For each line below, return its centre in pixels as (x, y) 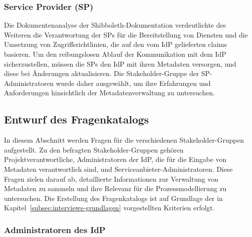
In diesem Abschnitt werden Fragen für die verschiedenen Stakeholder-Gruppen (124, 140)
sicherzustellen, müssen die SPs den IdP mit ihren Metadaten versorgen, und (120, 63)
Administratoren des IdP (55, 229)
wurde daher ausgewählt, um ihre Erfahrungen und (133, 83)
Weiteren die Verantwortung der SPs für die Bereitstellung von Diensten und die (126, 34)
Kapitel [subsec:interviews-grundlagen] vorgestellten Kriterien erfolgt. (109, 208)
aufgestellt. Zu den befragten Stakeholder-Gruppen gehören (94, 149)
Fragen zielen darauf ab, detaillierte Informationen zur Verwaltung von (111, 178)
